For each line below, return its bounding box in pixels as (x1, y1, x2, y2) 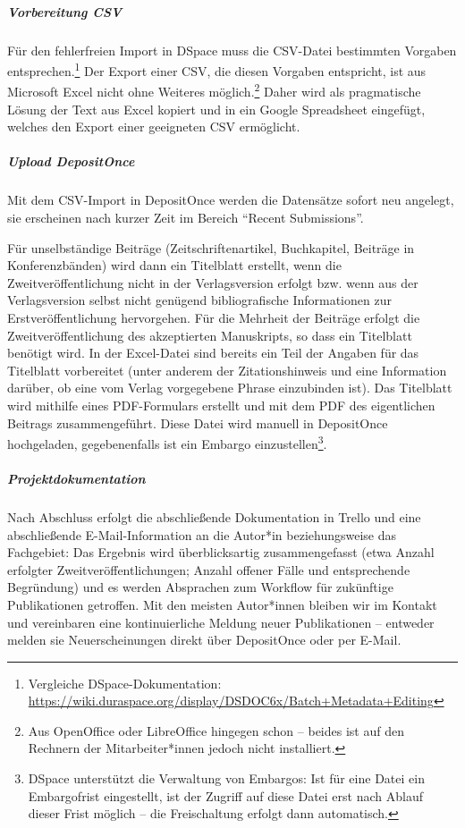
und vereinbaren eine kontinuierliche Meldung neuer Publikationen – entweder (7, 613, 435, 631)
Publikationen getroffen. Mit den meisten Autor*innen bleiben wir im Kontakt (7, 595, 437, 613)
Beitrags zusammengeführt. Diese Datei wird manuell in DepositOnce (7, 413, 388, 432)
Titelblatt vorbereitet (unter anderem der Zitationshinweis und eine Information (7, 360, 447, 379)
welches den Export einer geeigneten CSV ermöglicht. (7, 117, 300, 136)
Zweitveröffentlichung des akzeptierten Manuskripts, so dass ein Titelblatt (7, 325, 412, 344)
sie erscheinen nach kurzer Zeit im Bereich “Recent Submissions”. (7, 208, 364, 226)
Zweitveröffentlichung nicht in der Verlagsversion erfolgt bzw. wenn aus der (7, 273, 418, 291)
